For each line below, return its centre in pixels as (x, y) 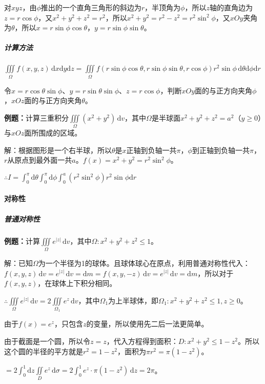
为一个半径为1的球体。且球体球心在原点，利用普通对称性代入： (144, 263)
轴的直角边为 (231, 7)
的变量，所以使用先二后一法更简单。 (147, 324)
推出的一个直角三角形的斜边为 (91, 7)
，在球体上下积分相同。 (77, 283)
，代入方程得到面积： (142, 341)
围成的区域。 (60, 133)
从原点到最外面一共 (40, 160)
